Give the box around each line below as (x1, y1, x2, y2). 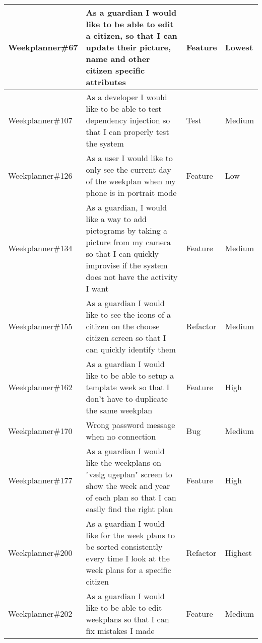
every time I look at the (86, 552, 170, 564)
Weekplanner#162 (8, 381, 73, 393)
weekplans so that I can (86, 613, 169, 625)
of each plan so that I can (86, 491, 176, 503)
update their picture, (86, 41, 171, 53)
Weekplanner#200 (8, 546, 73, 558)
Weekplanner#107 (8, 114, 73, 126)
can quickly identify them (86, 343, 176, 355)
